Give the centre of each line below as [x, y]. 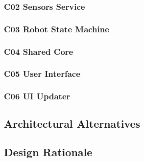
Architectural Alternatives [72, 123]
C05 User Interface [42, 74]
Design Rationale [48, 152]
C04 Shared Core [39, 51]
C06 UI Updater [37, 96]
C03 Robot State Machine [57, 29]
